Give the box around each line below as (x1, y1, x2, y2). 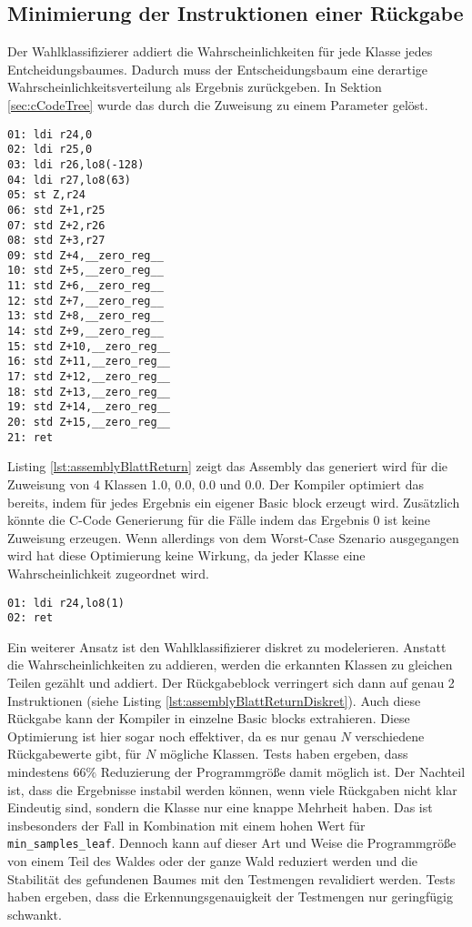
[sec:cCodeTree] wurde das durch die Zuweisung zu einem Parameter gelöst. (7, 95, 428, 114)
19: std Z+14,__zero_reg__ (7, 400, 170, 414)
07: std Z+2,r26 (7, 218, 105, 232)
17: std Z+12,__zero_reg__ (7, 370, 170, 384)
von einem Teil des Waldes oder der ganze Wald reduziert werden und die (7, 851, 418, 871)
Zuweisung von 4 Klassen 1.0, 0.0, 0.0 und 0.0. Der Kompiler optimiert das (7, 474, 424, 493)
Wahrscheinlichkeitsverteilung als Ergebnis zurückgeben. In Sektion (7, 77, 382, 96)
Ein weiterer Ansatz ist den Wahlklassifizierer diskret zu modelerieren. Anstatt (7, 637, 447, 656)
